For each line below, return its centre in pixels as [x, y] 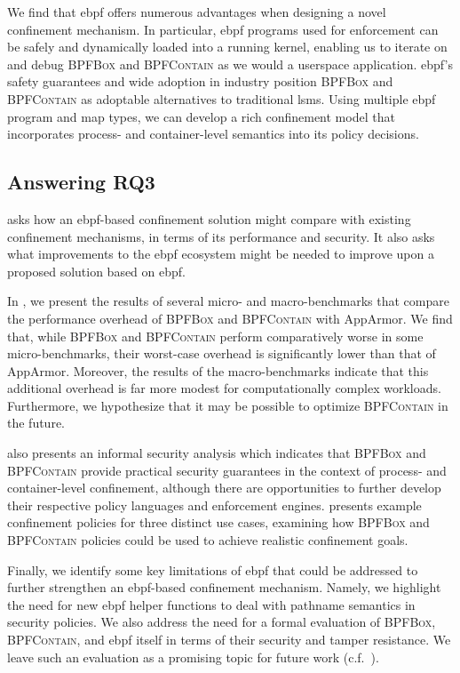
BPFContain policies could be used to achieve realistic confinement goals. [208, 540]
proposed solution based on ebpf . [96, 271]
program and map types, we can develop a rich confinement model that [201, 116]
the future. [36, 423]
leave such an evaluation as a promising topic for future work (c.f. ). [193, 657]
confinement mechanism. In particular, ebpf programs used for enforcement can [223, 29]
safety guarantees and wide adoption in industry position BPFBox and [200, 81]
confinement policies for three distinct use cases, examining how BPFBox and [218, 522]
